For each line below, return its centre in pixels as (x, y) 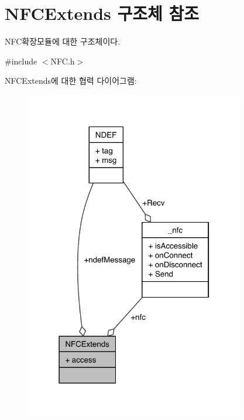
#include (21, 61)
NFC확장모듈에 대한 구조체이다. (63, 41)
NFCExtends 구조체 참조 (102, 13)
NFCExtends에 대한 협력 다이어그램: (71, 81)
